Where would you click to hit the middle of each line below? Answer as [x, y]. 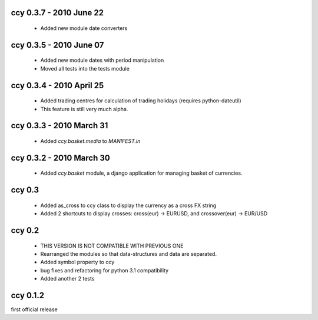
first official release [34, 309]
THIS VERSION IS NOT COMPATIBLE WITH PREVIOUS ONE [112, 246]
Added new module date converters [84, 28]
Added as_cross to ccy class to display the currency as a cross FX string [128, 205]
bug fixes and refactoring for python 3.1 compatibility [105, 270]
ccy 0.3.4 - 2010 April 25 [57, 85]
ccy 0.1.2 [27, 295]
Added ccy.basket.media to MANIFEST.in [90, 141]
